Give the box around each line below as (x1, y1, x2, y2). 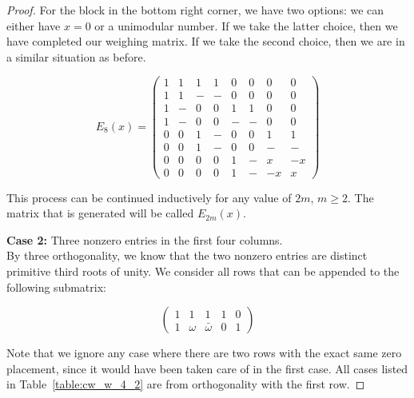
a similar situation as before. (6, 48, 146, 65)
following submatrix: (6, 278, 106, 295)
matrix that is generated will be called (6, 205, 194, 221)
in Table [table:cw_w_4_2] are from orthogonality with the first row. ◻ (6, 376, 365, 392)
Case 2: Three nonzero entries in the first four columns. (6, 231, 283, 248)
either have (6, 17, 61, 34)
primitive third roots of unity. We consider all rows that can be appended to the (6, 263, 400, 280)
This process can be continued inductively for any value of (6, 189, 292, 205)
